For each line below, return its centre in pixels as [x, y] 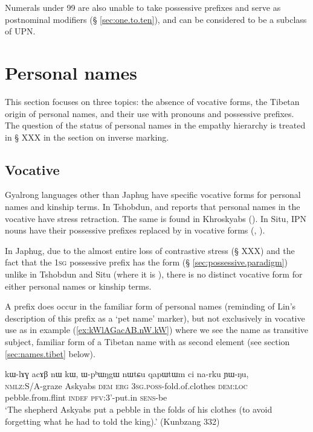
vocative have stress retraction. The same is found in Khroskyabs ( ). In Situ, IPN [156, 218]
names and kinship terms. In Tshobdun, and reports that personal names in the [153, 207]
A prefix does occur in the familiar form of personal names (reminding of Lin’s [150, 306]
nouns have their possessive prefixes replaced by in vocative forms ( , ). [135, 230]
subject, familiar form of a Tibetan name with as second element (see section [147, 342]
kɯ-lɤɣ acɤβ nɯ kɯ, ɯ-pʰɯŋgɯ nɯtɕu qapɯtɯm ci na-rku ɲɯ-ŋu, [127, 374]
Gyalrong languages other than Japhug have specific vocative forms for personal [153, 195]
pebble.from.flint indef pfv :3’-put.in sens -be [86, 397]
